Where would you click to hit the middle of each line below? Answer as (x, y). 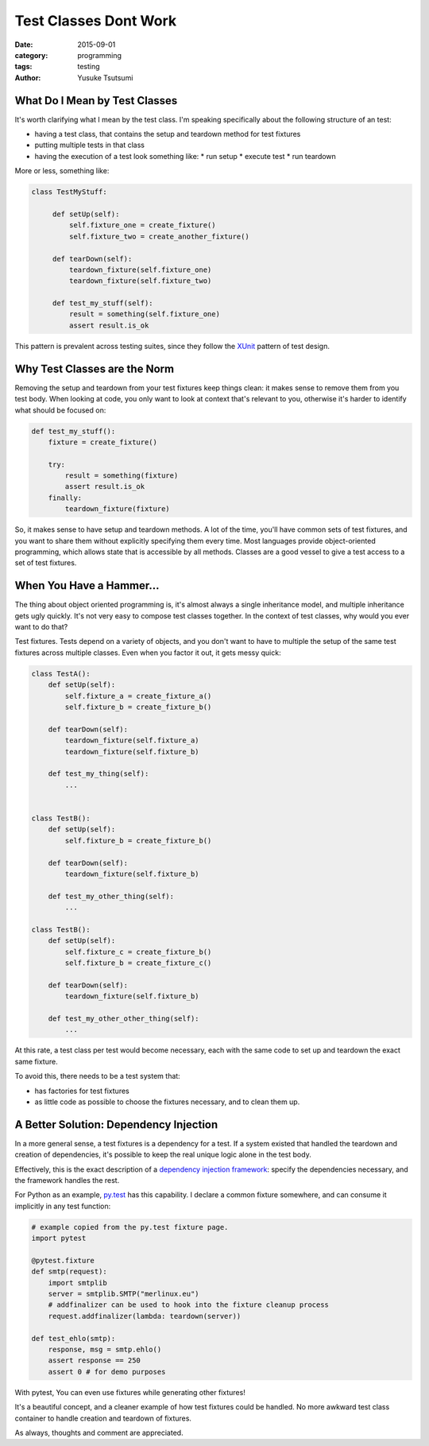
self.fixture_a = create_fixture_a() (138, 696)
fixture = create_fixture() (103, 442)
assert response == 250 (94, 1361)
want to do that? (41, 627)
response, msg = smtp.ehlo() (105, 1350)
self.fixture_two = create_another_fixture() (159, 236)
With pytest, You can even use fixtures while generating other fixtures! (130, 1392)
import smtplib (77, 1283)
